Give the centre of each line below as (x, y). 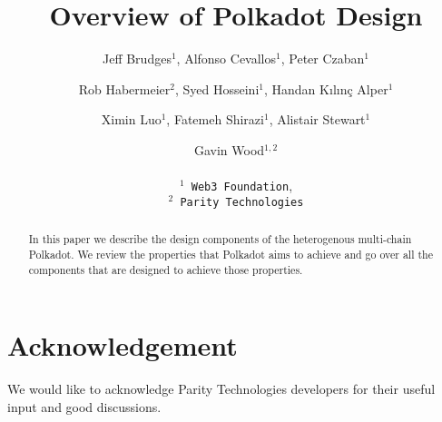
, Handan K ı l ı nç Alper (326, 88)
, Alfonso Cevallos (226, 59)
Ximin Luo (131, 119)
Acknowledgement (123, 345)
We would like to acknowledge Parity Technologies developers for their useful (221, 389)
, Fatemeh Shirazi (215, 119)
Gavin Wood (229, 149)
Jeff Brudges (137, 59)
